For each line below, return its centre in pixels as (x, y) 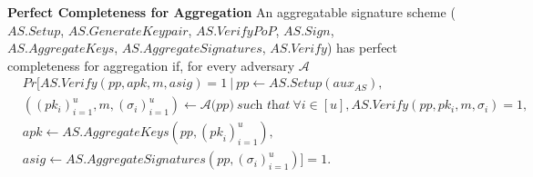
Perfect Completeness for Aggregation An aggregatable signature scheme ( (231, 12)
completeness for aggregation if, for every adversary (151, 65)
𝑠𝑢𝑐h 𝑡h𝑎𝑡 (263, 106)
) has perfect (362, 48)
